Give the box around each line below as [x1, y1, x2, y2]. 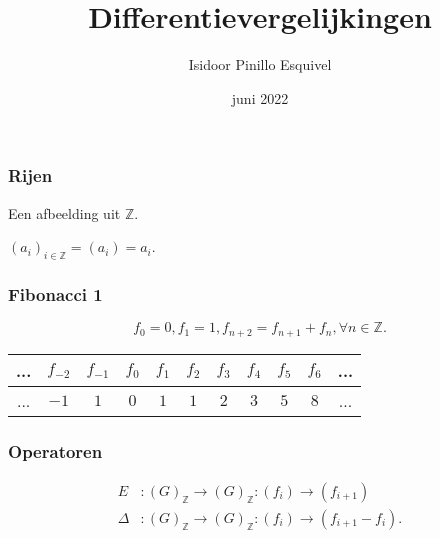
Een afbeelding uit [8, 202, 121, 223]
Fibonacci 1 [8, 281, 103, 306]
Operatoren [8, 438, 103, 463]
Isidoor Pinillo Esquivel [188, 54, 332, 75]
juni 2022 [231, 87, 289, 108]
